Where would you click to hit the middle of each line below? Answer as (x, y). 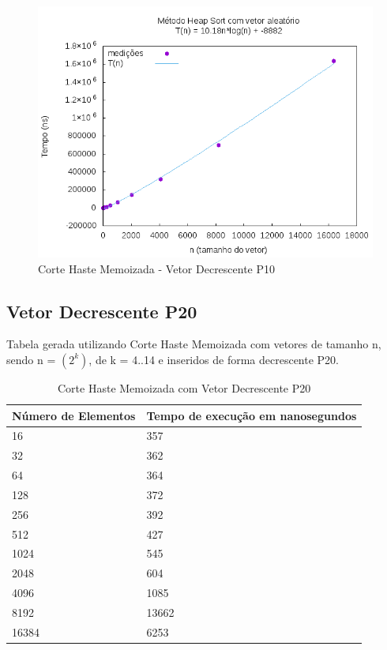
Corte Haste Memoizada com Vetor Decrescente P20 (184, 387)
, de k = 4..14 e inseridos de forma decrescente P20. (214, 359)
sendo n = (31, 359)
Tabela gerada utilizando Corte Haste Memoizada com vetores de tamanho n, (194, 344)
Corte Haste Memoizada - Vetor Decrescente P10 (157, 268)
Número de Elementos (74, 415)
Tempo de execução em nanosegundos (252, 415)
